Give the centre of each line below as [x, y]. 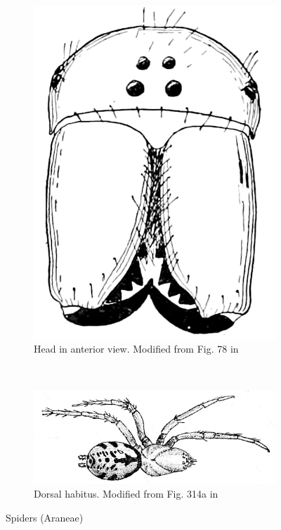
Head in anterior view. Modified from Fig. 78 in [136, 349]
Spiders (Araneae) [45, 518]
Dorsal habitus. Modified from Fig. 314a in [126, 494]
